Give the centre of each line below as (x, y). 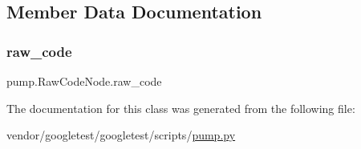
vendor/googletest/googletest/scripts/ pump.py (121, 135)
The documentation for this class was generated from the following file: (181, 108)
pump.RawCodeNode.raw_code (84, 81)
